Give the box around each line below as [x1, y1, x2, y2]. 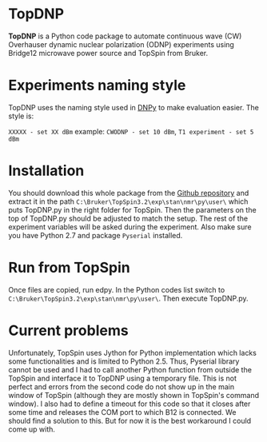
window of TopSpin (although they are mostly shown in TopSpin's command [8, 390, 260, 400]
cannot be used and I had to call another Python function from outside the [8, 364, 252, 374]
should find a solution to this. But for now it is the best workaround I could [8, 416, 252, 425]
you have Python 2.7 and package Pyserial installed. [8, 230, 183, 240]
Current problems [8, 321, 130, 340]
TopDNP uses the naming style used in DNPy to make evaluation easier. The [8, 102, 260, 112]
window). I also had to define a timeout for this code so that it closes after [8, 399, 251, 408]
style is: [8, 111, 34, 121]
